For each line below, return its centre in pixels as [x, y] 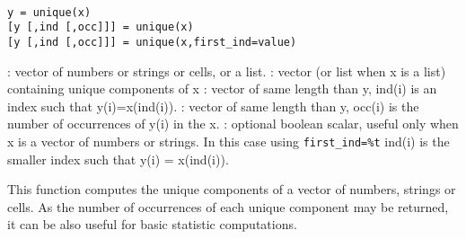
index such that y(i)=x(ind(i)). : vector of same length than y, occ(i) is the [213, 106]
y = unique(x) [49, 12]
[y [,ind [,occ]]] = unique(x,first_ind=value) [152, 42]
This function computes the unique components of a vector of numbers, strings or [232, 189]
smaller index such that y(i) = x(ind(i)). [118, 159]
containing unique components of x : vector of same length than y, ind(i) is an [222, 89]
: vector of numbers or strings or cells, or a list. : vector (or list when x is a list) [227, 71]
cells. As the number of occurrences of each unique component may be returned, [228, 206]
